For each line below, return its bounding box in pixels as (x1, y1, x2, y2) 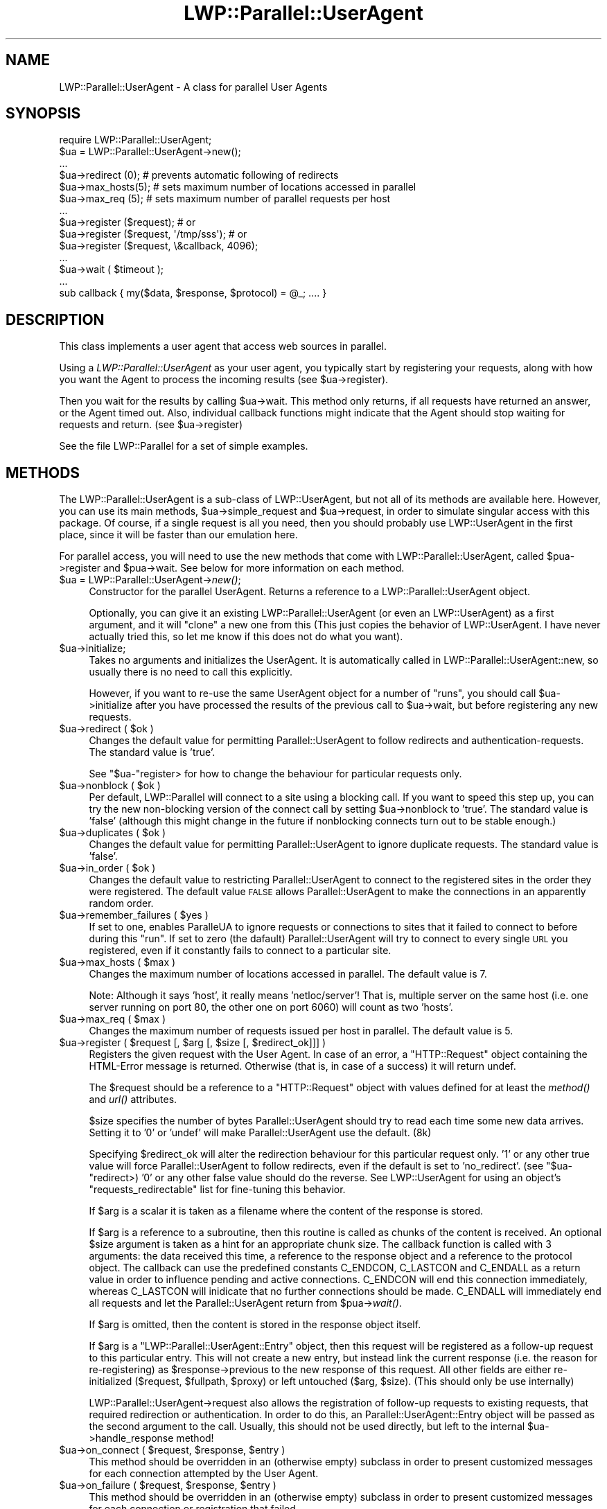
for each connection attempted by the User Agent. (89, 1467, 319, 1480)
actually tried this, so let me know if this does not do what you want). (89, 630, 403, 643)
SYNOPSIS (6, 105, 81, 123)
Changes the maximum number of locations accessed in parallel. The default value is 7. (89, 968, 487, 980)
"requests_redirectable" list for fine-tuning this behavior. (89, 1183, 346, 1196)
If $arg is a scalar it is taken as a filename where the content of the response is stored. (89, 1205, 484, 1217)
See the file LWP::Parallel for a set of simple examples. (59, 440, 308, 452)
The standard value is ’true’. (89, 746, 215, 759)
